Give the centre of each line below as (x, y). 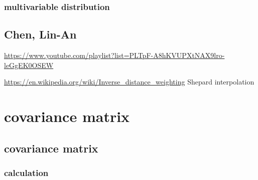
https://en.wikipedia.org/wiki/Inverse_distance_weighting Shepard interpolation (129, 82)
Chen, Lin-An (40, 34)
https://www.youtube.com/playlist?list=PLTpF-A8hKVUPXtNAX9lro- (114, 55)
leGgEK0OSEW (29, 65)
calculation (26, 172)
